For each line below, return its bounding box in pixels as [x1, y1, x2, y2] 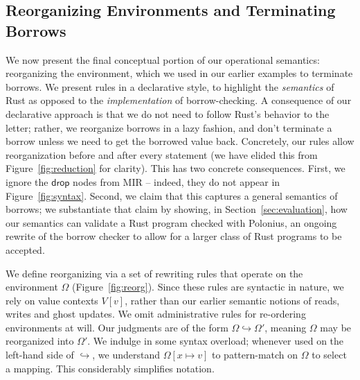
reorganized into [6, 334, 74, 348]
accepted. [6, 242, 45, 257]
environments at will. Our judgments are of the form [6, 320, 228, 334]
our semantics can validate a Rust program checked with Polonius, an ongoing [6, 215, 337, 230]
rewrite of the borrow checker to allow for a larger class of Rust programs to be [6, 229, 342, 243]
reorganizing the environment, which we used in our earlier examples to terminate [6, 66, 353, 80]
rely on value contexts [6, 293, 98, 307]
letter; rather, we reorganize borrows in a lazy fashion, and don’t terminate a [6, 120, 332, 135]
